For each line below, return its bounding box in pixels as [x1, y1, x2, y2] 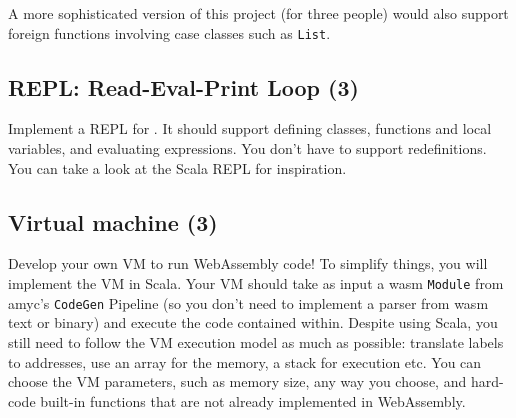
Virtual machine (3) [8, 206, 218, 237]
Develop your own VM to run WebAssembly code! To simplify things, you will [8, 253, 488, 274]
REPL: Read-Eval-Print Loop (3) [8, 71, 359, 102]
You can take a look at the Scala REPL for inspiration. [8, 157, 347, 178]
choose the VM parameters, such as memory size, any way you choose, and [8, 371, 467, 392]
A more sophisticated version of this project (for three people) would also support [8, 3, 509, 23]
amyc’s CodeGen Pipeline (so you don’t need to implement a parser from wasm [8, 292, 489, 313]
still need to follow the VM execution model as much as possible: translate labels [8, 331, 504, 352]
